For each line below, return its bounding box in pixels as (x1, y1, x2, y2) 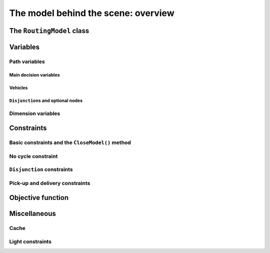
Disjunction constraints (9, 166, 73, 173)
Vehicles (9, 84, 28, 90)
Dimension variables (9, 110, 60, 117)
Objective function (9, 193, 69, 202)
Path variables (9, 58, 45, 65)
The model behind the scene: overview (9, 7, 174, 18)
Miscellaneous (9, 209, 56, 218)
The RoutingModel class (9, 26, 89, 35)
